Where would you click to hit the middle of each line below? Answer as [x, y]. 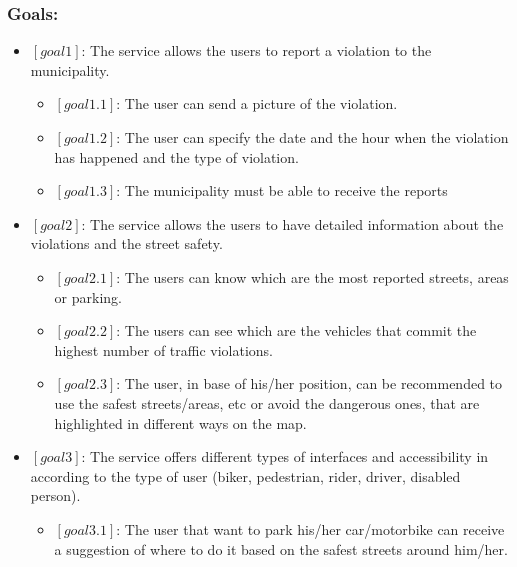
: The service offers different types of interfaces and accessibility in [285, 456]
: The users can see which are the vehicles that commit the [296, 330]
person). [55, 495]
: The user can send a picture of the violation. [257, 103]
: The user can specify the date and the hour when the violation [312, 137]
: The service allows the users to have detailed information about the [292, 223]
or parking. [88, 296]
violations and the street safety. [126, 243]
